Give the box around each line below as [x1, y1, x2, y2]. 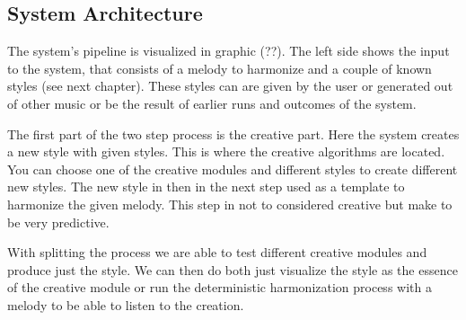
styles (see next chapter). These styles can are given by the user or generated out [7, 76, 453, 95]
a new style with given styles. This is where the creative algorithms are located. [7, 142, 445, 161]
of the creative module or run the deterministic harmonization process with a [7, 278, 432, 297]
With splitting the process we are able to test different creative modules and [7, 243, 427, 262]
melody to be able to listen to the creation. [7, 295, 244, 314]
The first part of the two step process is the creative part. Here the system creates [7, 124, 460, 143]
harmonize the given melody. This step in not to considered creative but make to [7, 194, 453, 213]
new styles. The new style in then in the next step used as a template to [7, 177, 405, 196]
